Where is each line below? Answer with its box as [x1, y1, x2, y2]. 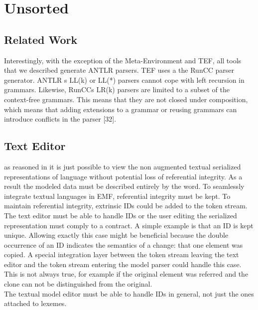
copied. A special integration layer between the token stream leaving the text [4, 249, 239, 260]
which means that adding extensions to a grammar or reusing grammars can [4, 104, 237, 114]
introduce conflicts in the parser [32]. [4, 114, 117, 124]
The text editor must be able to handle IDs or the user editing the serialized [4, 210, 237, 220]
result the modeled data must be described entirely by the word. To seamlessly [4, 181, 245, 191]
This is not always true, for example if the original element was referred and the [4, 269, 249, 279]
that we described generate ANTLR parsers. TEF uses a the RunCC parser [4, 65, 235, 75]
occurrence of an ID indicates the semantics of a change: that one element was [4, 239, 243, 250]
